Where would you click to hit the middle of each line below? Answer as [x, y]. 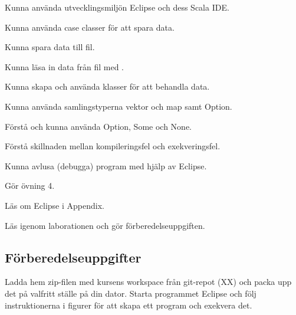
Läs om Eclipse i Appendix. [55, 205]
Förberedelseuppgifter [73, 257]
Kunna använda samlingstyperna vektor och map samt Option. [119, 106]
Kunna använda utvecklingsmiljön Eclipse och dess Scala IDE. [117, 7]
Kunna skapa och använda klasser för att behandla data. [107, 86]
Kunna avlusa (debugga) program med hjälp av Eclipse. [106, 165]
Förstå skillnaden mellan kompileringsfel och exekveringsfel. [113, 146]
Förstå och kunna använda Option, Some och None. [98, 126]
